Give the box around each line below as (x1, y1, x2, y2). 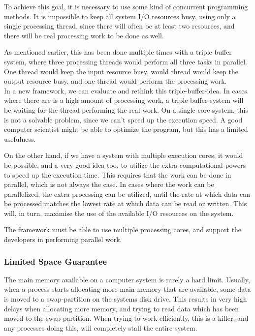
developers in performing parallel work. (4, 234, 122, 244)
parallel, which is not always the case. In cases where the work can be (4, 179, 214, 189)
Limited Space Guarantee (4, 255, 107, 267)
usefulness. (4, 133, 36, 144)
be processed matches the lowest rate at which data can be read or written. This (4, 198, 247, 209)
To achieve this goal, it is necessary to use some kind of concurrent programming (4, 1, 248, 11)
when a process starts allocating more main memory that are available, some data (4, 284, 251, 294)
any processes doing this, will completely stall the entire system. (4, 322, 197, 333)
